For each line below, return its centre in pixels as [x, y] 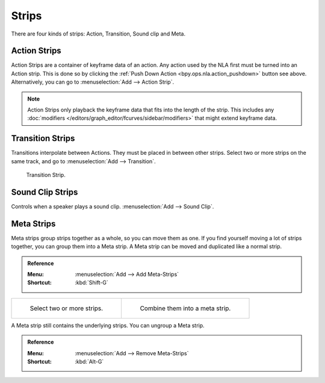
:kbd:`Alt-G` [89, 362]
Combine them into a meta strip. [185, 308]
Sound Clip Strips [45, 192]
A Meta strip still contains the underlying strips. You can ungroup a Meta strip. [108, 325]
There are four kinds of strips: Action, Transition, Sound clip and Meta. [98, 34]
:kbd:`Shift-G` [91, 282]
